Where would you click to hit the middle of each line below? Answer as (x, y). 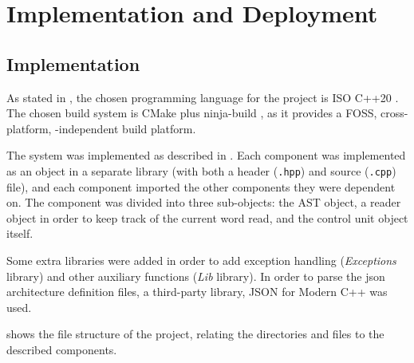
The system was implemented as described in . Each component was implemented (206, 155)
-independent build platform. (126, 128)
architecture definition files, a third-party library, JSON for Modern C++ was (197, 292)
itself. (20, 233)
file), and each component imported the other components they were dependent (201, 186)
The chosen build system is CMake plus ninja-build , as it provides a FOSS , (192, 113)
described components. (62, 349)
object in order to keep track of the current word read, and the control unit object (207, 217)
